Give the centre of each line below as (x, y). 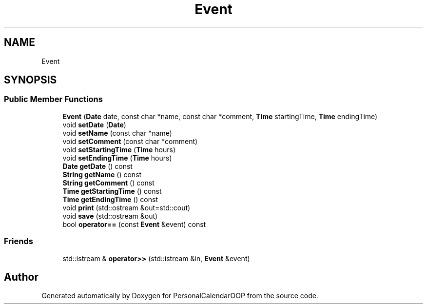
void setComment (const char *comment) (130, 141)
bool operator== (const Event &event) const (134, 224)
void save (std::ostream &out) (110, 216)
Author (21, 277)
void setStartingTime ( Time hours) (119, 149)
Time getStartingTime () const (112, 191)
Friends (19, 241)
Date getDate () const (97, 166)
